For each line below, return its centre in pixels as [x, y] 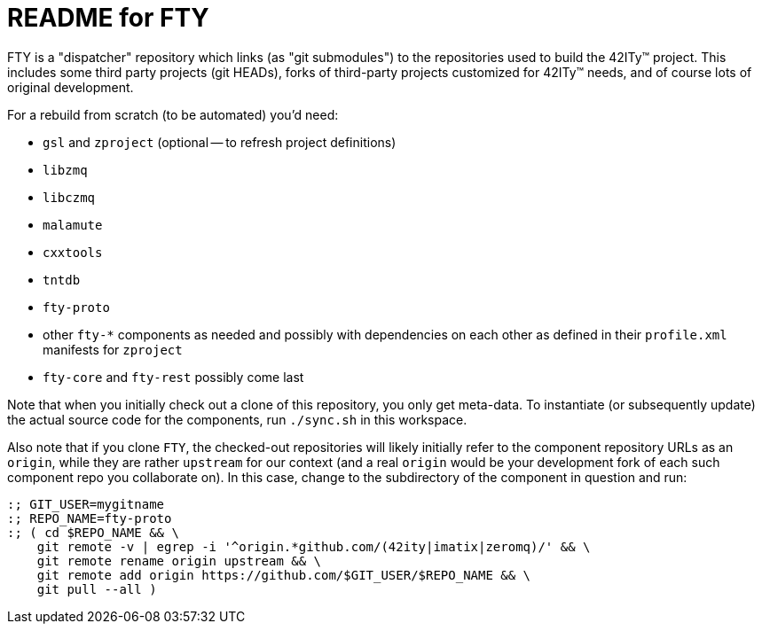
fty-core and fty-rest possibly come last [173, 377]
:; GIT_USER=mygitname [86, 504]
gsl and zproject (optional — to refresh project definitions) [220, 142]
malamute [73, 225]
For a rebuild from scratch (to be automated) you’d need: [173, 114]
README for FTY [108, 18]
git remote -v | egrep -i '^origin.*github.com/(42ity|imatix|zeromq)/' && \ [314, 546]
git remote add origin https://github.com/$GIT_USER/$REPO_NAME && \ [284, 575]
